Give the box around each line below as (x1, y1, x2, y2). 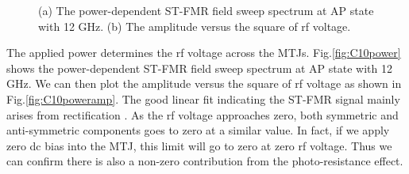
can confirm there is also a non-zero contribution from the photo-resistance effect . (6, 153, 403, 169)
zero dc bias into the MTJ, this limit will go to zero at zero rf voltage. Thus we (6, 137, 392, 153)
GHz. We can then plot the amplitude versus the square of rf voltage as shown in (6, 75, 402, 92)
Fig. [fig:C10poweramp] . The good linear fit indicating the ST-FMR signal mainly (6, 90, 400, 107)
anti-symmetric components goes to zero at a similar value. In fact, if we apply (6, 122, 390, 138)
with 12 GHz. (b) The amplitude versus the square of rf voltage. (38, 17, 351, 34)
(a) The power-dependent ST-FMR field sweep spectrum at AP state (38, 2, 374, 18)
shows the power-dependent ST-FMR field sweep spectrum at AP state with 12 (6, 59, 392, 76)
